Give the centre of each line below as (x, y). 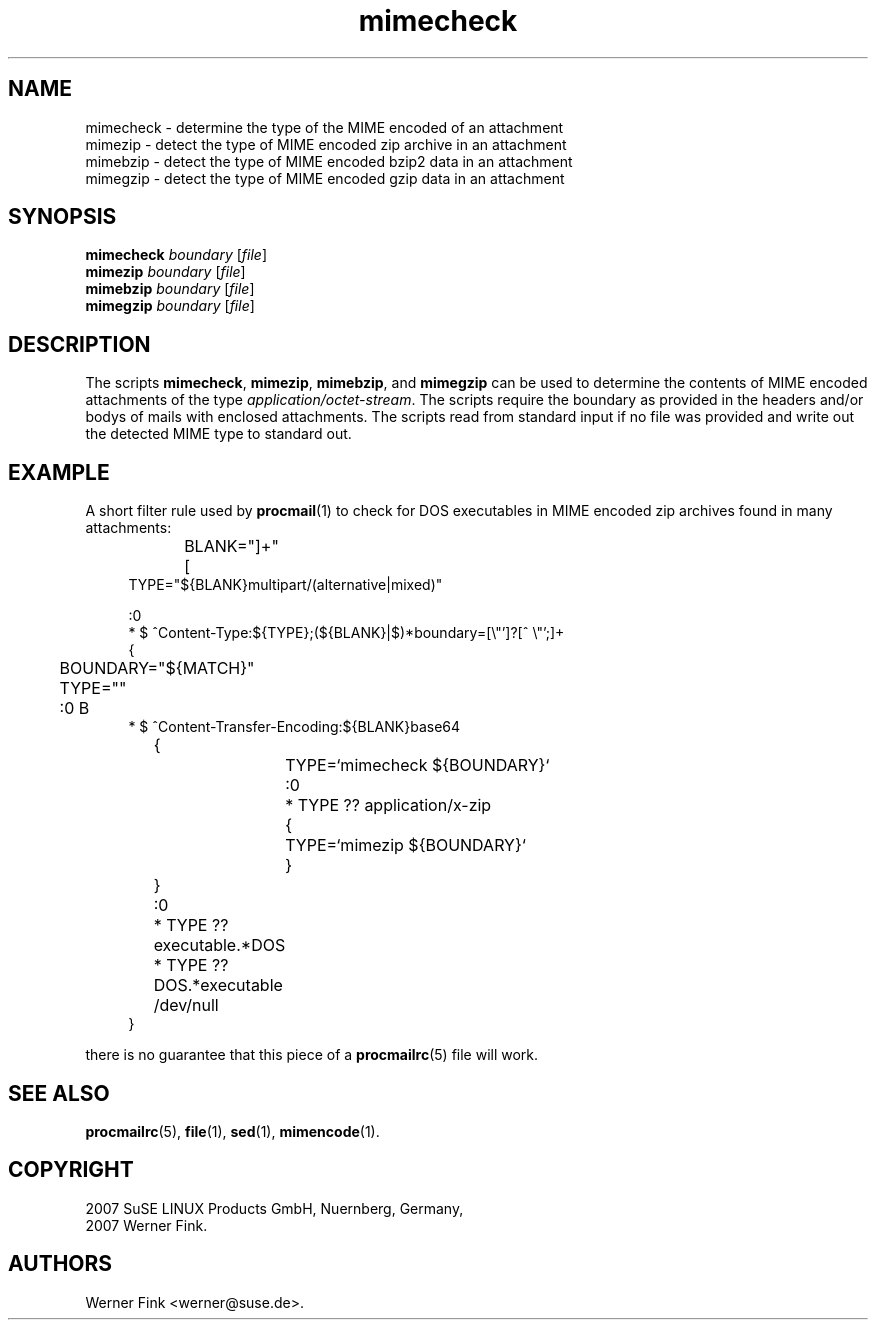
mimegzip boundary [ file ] (170, 306)
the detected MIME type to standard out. (218, 434)
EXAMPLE (59, 472)
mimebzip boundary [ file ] (170, 289)
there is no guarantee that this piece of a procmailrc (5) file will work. (312, 1055)
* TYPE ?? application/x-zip (388, 805)
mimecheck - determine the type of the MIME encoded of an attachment (324, 127)
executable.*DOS (219, 945)
